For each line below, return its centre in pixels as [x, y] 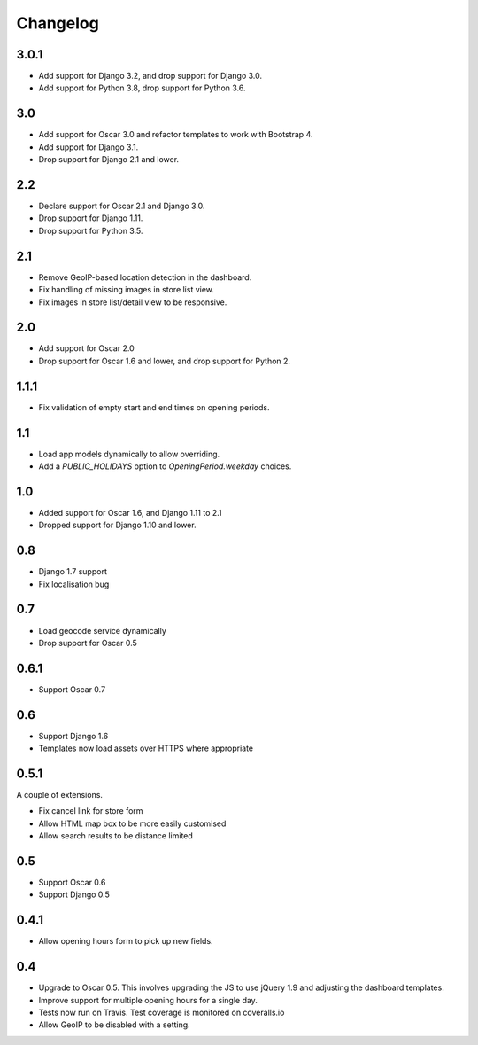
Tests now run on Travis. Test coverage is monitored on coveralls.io [162, 1013]
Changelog [58, 23]
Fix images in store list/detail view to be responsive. [133, 302]
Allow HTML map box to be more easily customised [132, 823]
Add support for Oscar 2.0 [86, 348]
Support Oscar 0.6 [72, 883]
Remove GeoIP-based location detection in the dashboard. [145, 277]
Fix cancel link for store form [91, 811]
